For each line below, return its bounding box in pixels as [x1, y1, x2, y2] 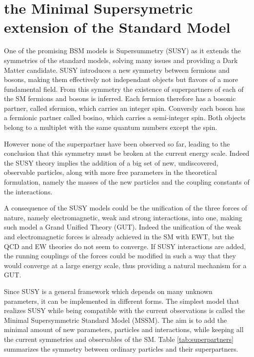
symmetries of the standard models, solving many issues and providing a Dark [4, 55, 238, 65]
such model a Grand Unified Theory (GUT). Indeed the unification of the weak [4, 222, 241, 232]
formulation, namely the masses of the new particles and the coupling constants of [4, 177, 250, 187]
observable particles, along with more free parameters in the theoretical [4, 167, 217, 177]
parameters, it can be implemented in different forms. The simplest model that [4, 295, 239, 306]
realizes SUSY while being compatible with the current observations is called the [4, 305, 245, 315]
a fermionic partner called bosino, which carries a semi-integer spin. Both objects [4, 112, 246, 123]
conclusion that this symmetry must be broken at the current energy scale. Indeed [4, 148, 250, 158]
